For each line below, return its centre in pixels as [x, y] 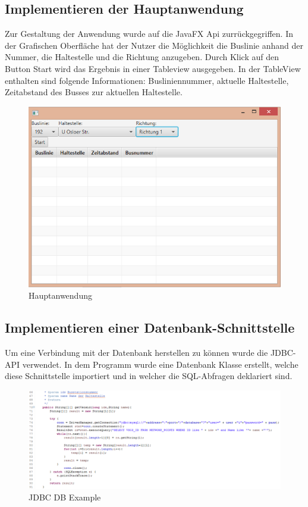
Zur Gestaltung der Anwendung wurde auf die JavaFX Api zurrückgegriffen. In [149, 34]
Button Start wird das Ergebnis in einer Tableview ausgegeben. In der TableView [153, 68]
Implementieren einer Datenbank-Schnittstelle [150, 328]
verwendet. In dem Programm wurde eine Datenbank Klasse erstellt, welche [160, 364]
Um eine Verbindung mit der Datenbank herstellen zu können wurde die [136, 353]
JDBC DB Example [65, 497]
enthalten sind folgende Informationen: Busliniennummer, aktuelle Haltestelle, [147, 80]
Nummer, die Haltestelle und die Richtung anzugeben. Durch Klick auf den [142, 57]
